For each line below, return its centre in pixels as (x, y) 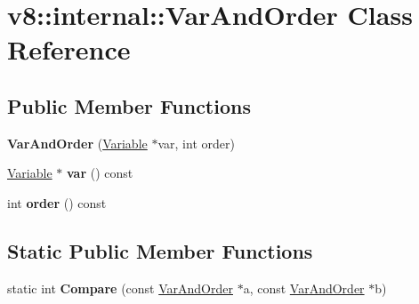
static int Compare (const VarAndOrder (120, 288)
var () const (100, 173)
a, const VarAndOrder (304, 288)
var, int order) (196, 143)
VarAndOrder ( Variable (77, 143)
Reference (69, 49)
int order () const (57, 202)
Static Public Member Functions (160, 250)
